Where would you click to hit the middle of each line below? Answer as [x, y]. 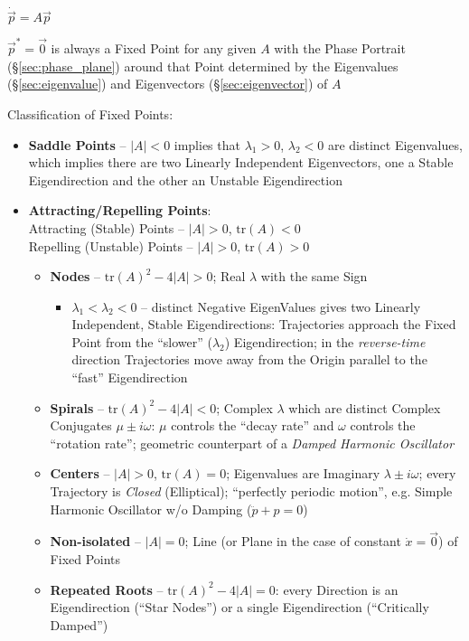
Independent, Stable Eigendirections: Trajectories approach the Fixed [264, 324]
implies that [207, 144]
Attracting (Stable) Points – [107, 227]
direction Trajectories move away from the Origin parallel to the [249, 359]
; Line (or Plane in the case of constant [293, 541]
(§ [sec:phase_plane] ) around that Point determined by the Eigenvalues [203, 66]
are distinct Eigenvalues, [395, 144]
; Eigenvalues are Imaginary [303, 473]
